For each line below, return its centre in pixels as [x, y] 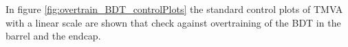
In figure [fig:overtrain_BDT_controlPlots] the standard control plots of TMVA [174, 9]
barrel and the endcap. [53, 36]
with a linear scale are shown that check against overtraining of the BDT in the [173, 22]
